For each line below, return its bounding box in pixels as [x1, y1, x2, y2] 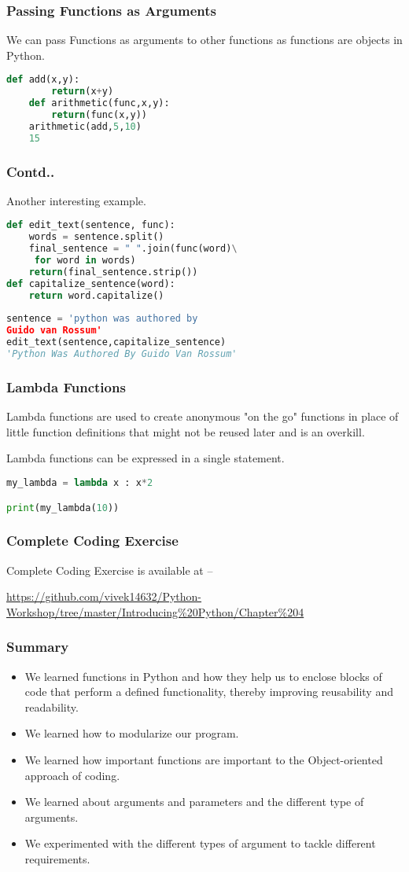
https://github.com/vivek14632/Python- [6, 588, 202, 605]
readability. [24, 698, 79, 715]
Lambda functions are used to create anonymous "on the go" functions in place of [6, 408, 399, 425]
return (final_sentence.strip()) [28, 266, 198, 278]
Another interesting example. [6, 192, 146, 208]
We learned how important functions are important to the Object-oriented [24, 751, 383, 767]
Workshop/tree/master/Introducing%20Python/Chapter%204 [6, 603, 304, 620]
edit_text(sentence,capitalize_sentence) [6, 337, 227, 348]
